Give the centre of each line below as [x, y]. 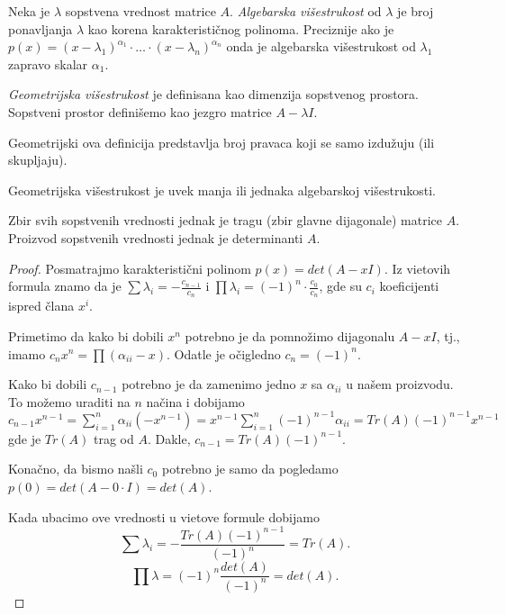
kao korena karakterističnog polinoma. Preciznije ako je [241, 28]
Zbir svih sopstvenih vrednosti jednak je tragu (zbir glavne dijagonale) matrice [225, 220]
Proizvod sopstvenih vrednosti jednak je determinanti [156, 237]
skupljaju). [38, 160]
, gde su [340, 286]
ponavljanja [41, 28]
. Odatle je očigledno [223, 353]
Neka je [29, 11]
